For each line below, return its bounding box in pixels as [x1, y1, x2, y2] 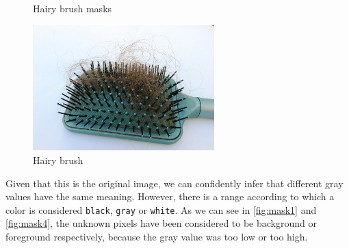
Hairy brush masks [33, 1, 112, 15]
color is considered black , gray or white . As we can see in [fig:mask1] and [5, 202, 317, 217]
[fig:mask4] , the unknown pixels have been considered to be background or [5, 216, 317, 230]
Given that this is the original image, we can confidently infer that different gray [5, 176, 344, 190]
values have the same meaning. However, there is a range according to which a [5, 189, 335, 204]
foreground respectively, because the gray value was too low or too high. [5, 230, 308, 244]
